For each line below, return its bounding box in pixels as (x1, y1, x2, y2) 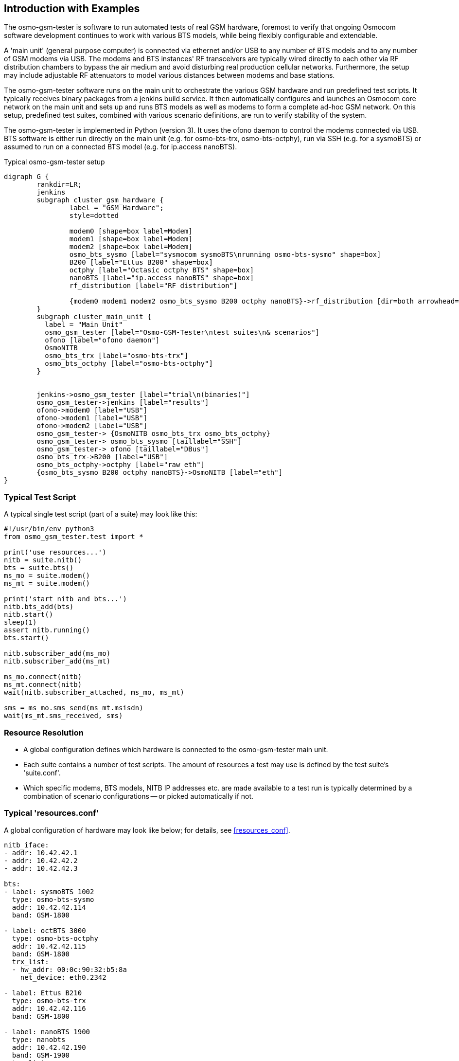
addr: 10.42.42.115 (12, 942, 86, 950)
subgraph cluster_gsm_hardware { (36, 196, 164, 204)
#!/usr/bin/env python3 (4, 525, 94, 533)
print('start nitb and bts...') (4, 595, 127, 603)
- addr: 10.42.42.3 (4, 864, 78, 872)
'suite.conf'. (23, 768, 61, 777)
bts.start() (4, 634, 49, 642)
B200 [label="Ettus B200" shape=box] (69, 258, 213, 267)
